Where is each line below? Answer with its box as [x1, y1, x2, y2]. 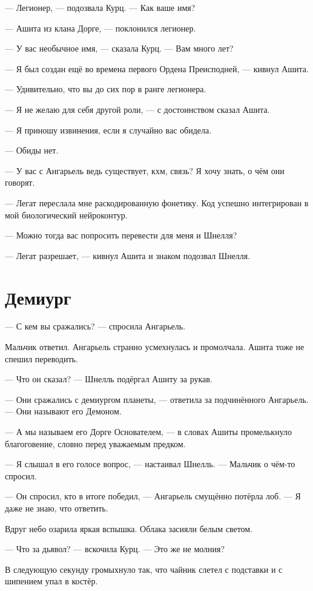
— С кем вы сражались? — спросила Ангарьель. [5, 320, 186, 333]
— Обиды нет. [5, 144, 59, 157]
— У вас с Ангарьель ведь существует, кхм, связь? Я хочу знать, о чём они [5, 164, 285, 177]
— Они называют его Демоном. [5, 405, 122, 417]
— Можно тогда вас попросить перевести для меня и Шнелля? [5, 229, 237, 241]
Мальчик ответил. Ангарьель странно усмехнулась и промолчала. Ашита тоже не [5, 340, 305, 353]
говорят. [5, 176, 35, 189]
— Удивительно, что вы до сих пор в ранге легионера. [5, 83, 206, 95]
